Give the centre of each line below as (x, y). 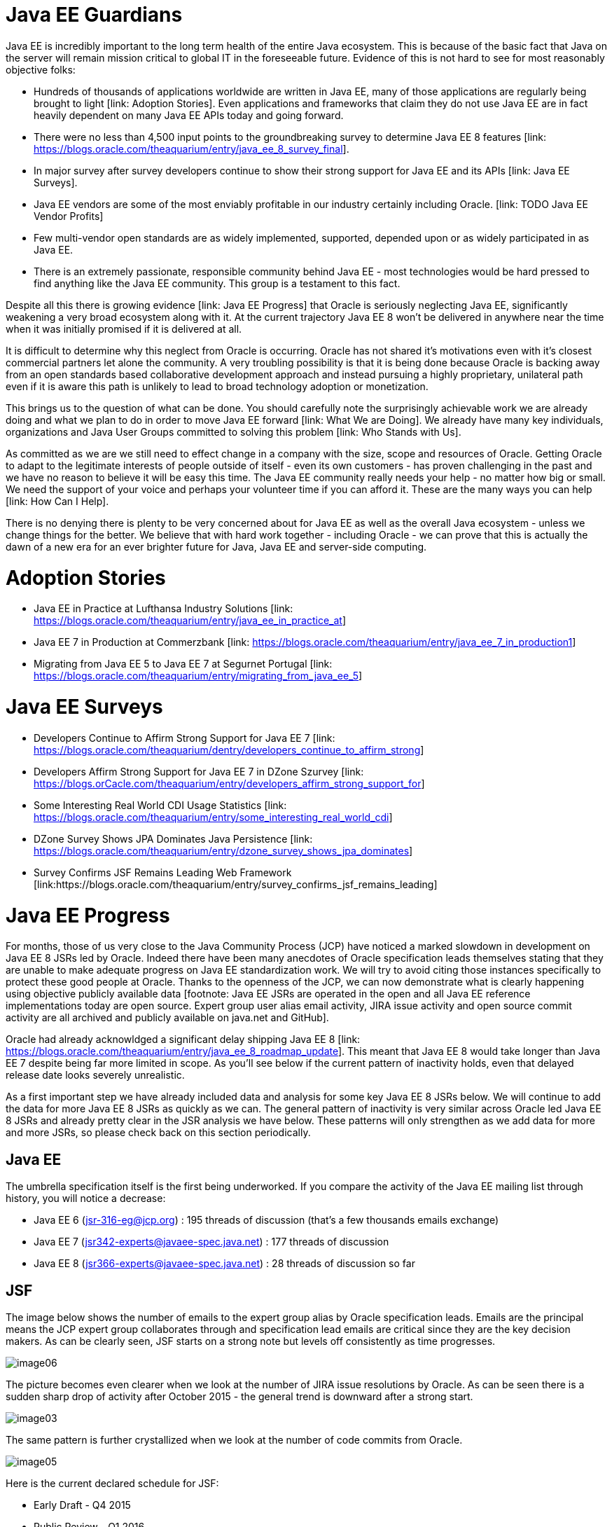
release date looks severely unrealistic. (95, 1075)
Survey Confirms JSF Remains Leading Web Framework (163, 872)
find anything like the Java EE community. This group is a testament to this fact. (217, 283)
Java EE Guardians (94, 15)
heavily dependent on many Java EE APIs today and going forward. (189, 115)
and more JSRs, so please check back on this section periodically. (158, 1133)
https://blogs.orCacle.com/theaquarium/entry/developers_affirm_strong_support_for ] (229, 783)
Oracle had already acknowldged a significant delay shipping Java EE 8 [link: (183, 1039)
